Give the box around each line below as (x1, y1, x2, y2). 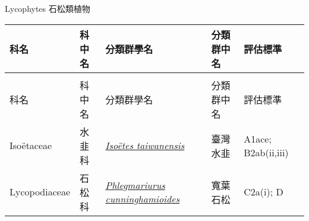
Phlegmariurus (105, 178, 165, 192)
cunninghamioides (105, 191, 180, 206)
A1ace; (244, 131, 272, 146)
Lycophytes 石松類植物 (5, 2, 90, 14)
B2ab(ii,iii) (244, 145, 289, 159)
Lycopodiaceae (10, 185, 71, 199)
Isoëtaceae (10, 138, 52, 153)
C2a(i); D (244, 185, 283, 199)
